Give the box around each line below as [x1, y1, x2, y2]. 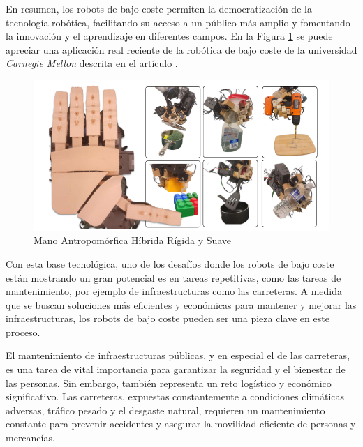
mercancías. [6, 430, 55, 445]
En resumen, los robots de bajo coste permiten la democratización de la [6, 1, 312, 15]
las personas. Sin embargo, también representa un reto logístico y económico [6, 375, 332, 390]
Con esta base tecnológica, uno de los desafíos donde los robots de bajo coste [6, 256, 334, 271]
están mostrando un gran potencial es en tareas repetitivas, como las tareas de [6, 270, 341, 285]
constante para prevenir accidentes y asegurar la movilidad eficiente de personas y [6, 416, 356, 431]
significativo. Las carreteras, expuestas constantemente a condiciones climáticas [6, 389, 345, 404]
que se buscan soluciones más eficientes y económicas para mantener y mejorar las [6, 297, 357, 312]
